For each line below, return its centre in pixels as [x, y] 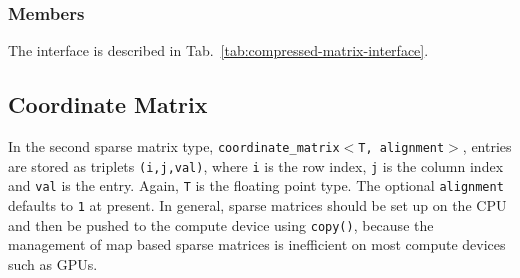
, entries [487, 146]
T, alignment [401, 148]
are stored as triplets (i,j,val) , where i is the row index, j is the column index [256, 165]
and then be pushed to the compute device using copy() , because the [221, 224]
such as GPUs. [53, 263]
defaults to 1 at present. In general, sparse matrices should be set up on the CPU [257, 204]
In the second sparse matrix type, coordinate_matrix [174, 146]
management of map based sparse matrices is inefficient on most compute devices [257, 244]
